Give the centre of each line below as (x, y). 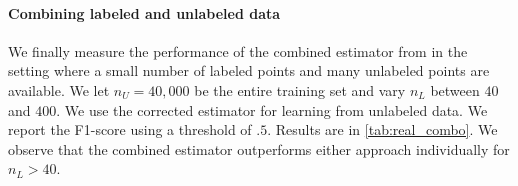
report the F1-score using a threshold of (130, 129)
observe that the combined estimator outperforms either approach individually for (259, 148)
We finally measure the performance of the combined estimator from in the (238, 50)
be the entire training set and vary (300, 89)
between (455, 89)
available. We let (59, 89)
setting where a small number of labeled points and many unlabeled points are (249, 70)
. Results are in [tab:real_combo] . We (382, 129)
